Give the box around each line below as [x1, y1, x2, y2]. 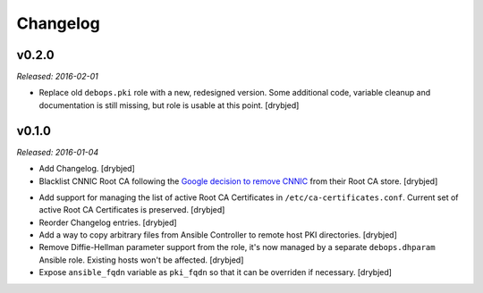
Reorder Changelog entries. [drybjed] [38, 217, 178, 228]
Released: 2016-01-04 [16, 146, 98, 157]
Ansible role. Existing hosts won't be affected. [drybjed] [38, 255, 244, 265]
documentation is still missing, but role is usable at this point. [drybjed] [38, 99, 300, 111]
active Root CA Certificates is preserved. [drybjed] [38, 205, 225, 215]
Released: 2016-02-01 [16, 71, 98, 82]
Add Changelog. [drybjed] [38, 163, 136, 174]
